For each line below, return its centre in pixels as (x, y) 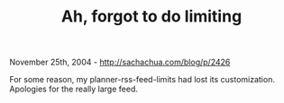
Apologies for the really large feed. (73, 89)
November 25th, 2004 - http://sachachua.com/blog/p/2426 (120, 62)
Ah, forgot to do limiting (151, 17)
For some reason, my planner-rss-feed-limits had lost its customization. (142, 80)
